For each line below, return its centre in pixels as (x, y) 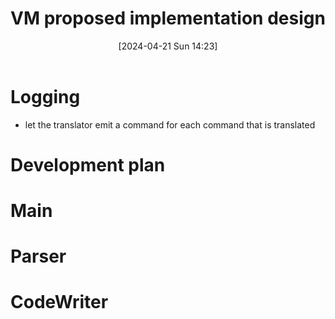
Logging (45, 96)
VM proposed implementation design (168, 18)
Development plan (88, 164)
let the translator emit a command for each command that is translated (170, 124)
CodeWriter (59, 302)
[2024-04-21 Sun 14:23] (168, 46)
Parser (38, 256)
